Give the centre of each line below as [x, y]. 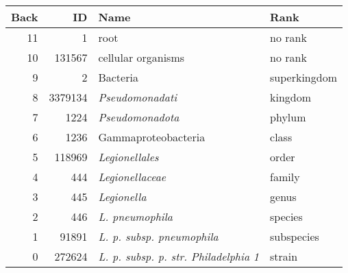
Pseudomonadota [139, 117]
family [285, 177]
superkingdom [303, 77]
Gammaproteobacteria [152, 137]
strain [284, 256]
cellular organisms [141, 57]
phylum [288, 117]
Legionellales [128, 157]
